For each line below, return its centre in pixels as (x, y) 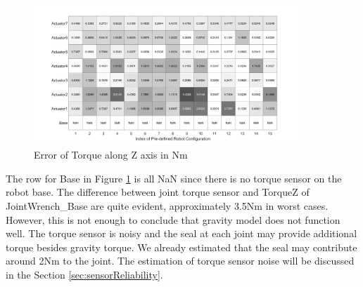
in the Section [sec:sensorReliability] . (84, 274)
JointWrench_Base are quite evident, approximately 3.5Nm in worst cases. (167, 205)
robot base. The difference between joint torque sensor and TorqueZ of (158, 192)
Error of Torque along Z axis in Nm (111, 155)
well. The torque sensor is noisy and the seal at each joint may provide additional (181, 233)
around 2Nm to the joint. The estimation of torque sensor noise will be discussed (180, 261)
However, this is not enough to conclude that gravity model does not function (173, 219)
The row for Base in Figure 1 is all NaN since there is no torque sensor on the (174, 178)
